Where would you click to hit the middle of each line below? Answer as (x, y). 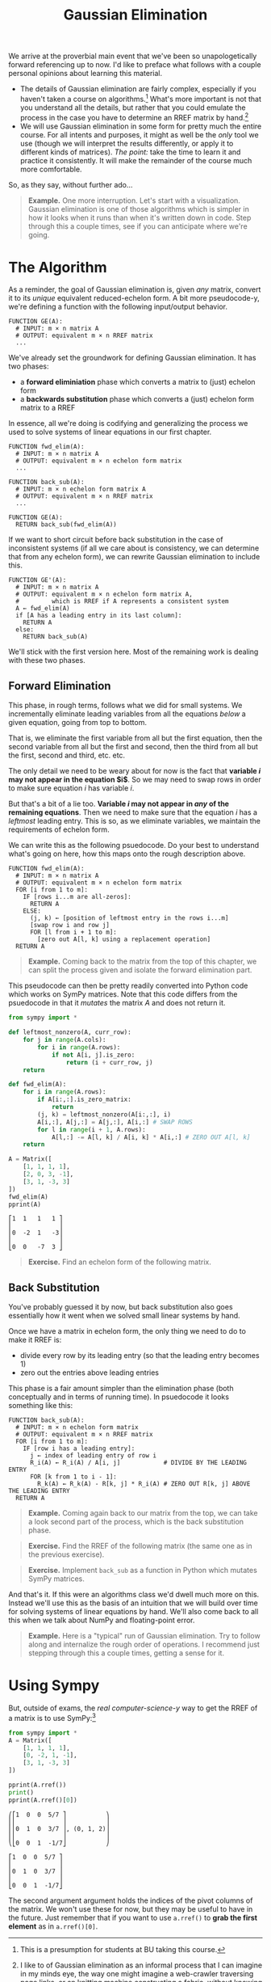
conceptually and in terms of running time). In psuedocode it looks (119, 1397)
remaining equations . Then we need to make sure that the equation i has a (133, 812)
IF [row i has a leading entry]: (79, 1449)
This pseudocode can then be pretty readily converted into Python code (128, 986)
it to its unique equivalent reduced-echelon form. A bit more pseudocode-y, (134, 298)
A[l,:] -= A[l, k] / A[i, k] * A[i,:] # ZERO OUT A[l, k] (151, 1137)
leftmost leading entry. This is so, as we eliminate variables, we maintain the (134, 821)
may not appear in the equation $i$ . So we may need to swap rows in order (135, 780)
